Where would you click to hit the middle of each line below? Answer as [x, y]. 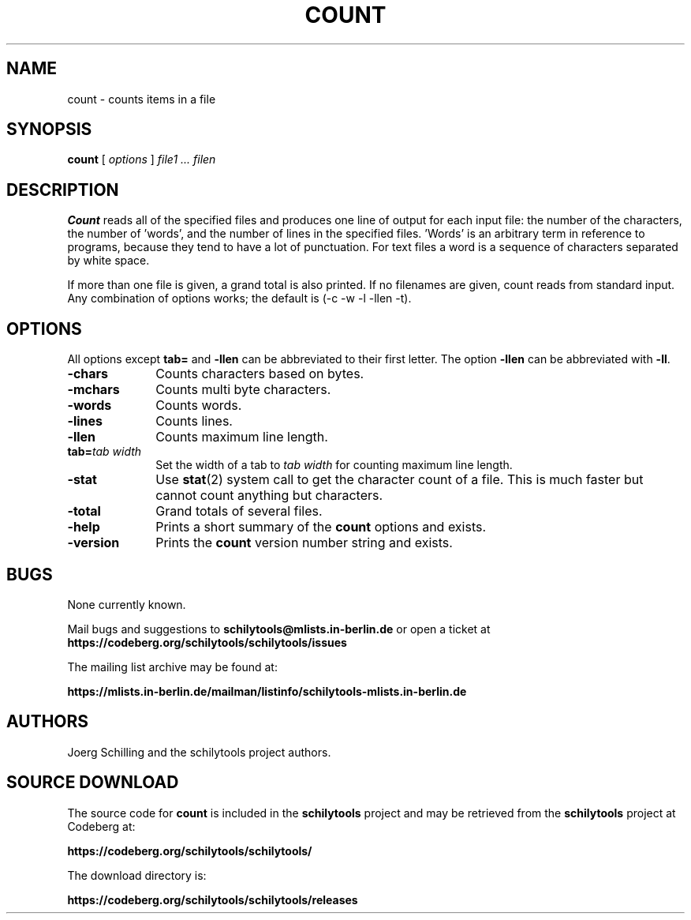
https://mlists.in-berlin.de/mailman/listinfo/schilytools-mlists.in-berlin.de [267, 691]
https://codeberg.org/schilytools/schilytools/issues [207, 642]
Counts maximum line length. [242, 437]
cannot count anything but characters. [269, 496]
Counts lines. [194, 421]
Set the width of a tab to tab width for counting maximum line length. [334, 465]
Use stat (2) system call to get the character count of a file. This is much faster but [400, 480]
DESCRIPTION [63, 190]
